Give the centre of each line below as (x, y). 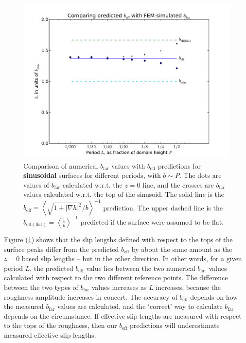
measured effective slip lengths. (50, 334)
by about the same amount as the (182, 249)
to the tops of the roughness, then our (61, 325)
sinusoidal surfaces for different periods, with (92, 175)
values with (128, 165)
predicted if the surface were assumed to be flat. (152, 221)
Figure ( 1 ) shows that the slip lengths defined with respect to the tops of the (118, 239)
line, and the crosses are (178, 184)
